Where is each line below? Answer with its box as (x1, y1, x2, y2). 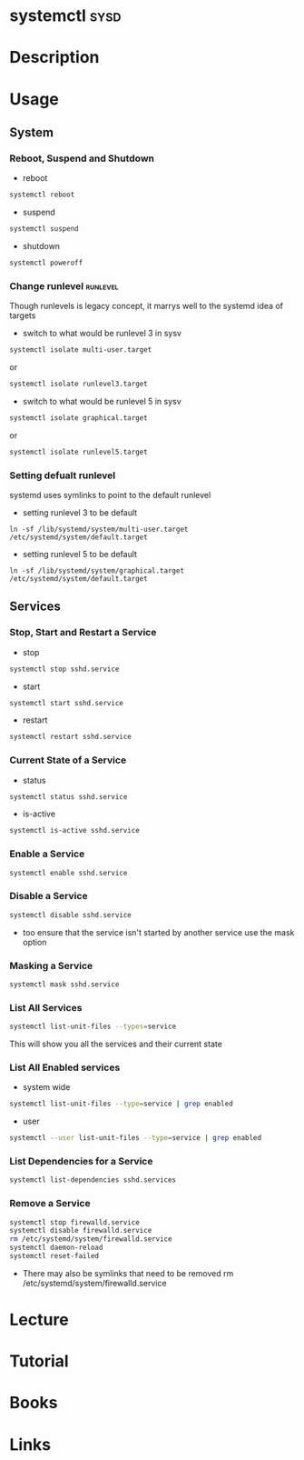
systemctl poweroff (9, 258, 83, 267)
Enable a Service (9, 847, 85, 860)
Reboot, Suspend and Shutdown (9, 152, 154, 165)
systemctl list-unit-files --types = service (9, 1022, 177, 1032)
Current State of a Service (9, 754, 127, 766)
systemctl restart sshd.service (9, 733, 132, 742)
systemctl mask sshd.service (9, 979, 120, 989)
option (22, 936, 47, 947)
